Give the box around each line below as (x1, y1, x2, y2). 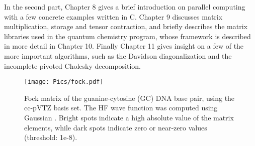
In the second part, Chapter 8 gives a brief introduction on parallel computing (4, 2, 245, 12)
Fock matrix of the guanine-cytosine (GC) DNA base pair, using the (24, 92, 235, 103)
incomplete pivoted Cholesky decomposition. (4, 60, 141, 71)
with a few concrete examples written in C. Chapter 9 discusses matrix (4, 11, 223, 22)
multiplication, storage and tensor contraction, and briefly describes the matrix (4, 21, 247, 32)
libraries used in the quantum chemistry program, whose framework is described (4, 31, 251, 41)
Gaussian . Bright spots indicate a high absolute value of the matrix (24, 112, 234, 122)
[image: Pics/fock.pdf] (24, 78, 104, 86)
